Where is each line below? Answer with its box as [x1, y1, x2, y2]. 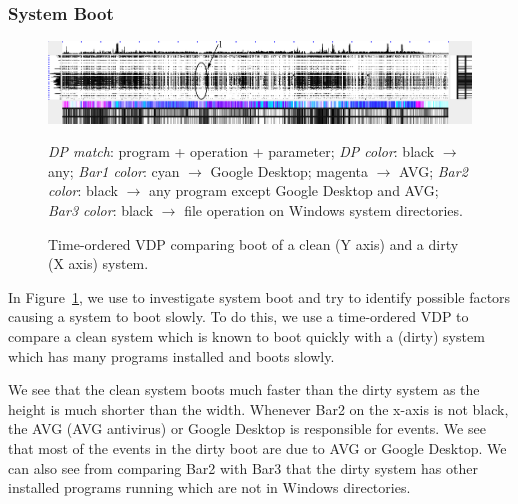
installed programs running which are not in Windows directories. [8, 477, 411, 498]
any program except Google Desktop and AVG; [149, 180, 439, 201]
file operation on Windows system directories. [184, 200, 463, 221]
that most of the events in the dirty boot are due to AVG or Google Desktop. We [8, 438, 507, 458]
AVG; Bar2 [399, 160, 468, 181]
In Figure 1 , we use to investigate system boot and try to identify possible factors [8, 286, 511, 307]
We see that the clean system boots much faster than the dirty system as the [8, 379, 480, 400]
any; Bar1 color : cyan [48, 160, 180, 181]
